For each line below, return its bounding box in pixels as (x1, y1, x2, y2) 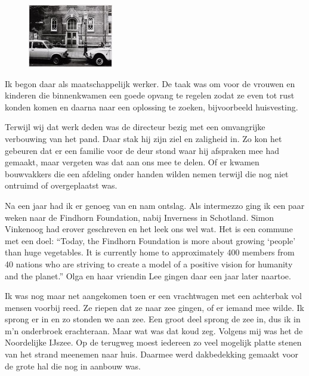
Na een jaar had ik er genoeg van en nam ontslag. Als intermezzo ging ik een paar (5, 199, 305, 211)
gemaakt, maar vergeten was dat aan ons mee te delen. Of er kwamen (5, 156, 259, 168)
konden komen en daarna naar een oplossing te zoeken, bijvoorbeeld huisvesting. (5, 100, 298, 113)
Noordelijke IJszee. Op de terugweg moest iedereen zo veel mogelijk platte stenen (5, 336, 302, 349)
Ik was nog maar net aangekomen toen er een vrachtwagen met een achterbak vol (5, 289, 302, 302)
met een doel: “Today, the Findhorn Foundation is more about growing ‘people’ (5, 234, 296, 246)
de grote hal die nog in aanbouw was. (5, 359, 141, 372)
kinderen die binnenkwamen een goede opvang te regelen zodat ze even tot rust (5, 89, 295, 101)
